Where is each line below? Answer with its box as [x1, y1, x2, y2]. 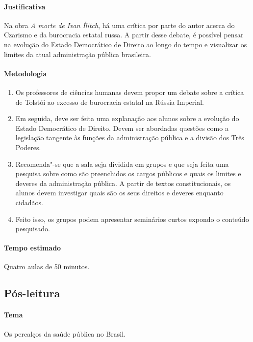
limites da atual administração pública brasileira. [4, 49, 151, 59]
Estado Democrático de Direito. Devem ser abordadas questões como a [15, 123, 228, 133]
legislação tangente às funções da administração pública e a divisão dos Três [15, 132, 244, 143]
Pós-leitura [4, 285, 60, 301]
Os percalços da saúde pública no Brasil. [4, 328, 126, 339]
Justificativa [4, 1, 46, 11]
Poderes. [15, 142, 41, 152]
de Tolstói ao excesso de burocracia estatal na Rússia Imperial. [15, 96, 204, 107]
